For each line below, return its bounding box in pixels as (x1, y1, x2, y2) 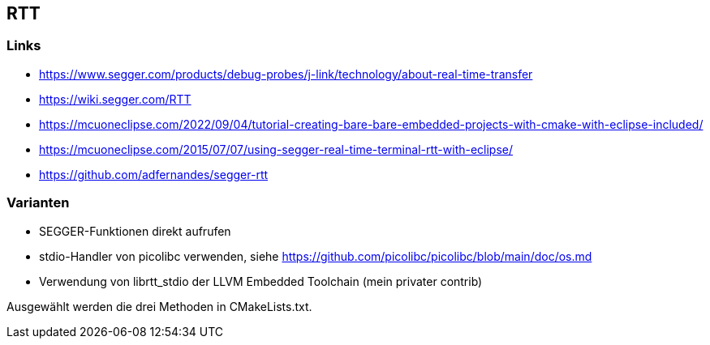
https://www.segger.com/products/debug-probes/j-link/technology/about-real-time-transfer (39, 66, 533, 81)
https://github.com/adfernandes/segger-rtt (39, 167, 269, 181)
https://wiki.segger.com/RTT (39, 92, 191, 106)
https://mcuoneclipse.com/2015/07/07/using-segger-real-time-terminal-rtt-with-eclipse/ (39, 142, 514, 156)
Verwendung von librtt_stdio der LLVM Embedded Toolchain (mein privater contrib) (39, 274, 483, 288)
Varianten (6, 194, 70, 211)
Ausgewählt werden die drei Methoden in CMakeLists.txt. (6, 299, 312, 313)
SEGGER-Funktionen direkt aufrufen (39, 224, 231, 238)
